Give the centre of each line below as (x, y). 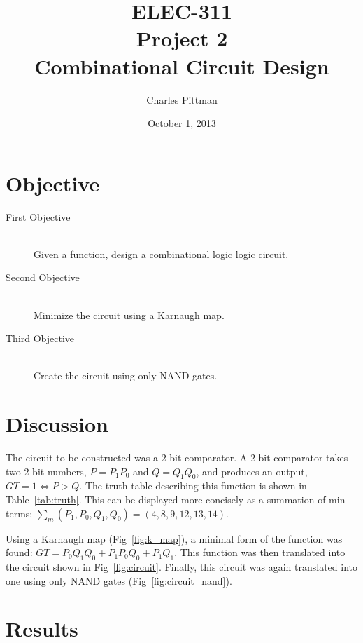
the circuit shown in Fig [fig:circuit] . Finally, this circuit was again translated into (181, 567)
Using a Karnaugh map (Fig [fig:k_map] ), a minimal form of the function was (174, 538)
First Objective (38, 216)
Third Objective (40, 338)
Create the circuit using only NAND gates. (126, 375)
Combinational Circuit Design (182, 66)
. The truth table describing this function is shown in (193, 486)
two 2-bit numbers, (46, 471)
